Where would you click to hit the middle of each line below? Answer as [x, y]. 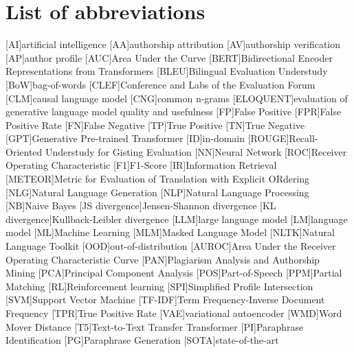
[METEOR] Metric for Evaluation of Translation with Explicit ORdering [158, 179]
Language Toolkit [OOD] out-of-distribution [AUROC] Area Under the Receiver [171, 246]
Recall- [303, 138]
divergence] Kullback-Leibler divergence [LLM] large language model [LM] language [177, 219]
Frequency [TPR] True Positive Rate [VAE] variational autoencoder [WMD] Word [174, 313]
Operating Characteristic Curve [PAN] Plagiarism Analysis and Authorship [163, 259]
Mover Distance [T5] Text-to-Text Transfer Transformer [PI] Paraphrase [155, 326]
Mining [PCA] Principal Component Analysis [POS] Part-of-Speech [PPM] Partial [174, 273]
